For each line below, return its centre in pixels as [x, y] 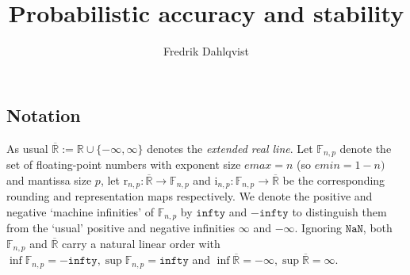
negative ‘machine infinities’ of [80, 211]
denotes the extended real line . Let [230, 148]
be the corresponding [334, 180]
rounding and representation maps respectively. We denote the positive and [190, 196]
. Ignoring [318, 228]
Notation [44, 115]
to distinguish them [339, 211]
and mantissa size [49, 180]
